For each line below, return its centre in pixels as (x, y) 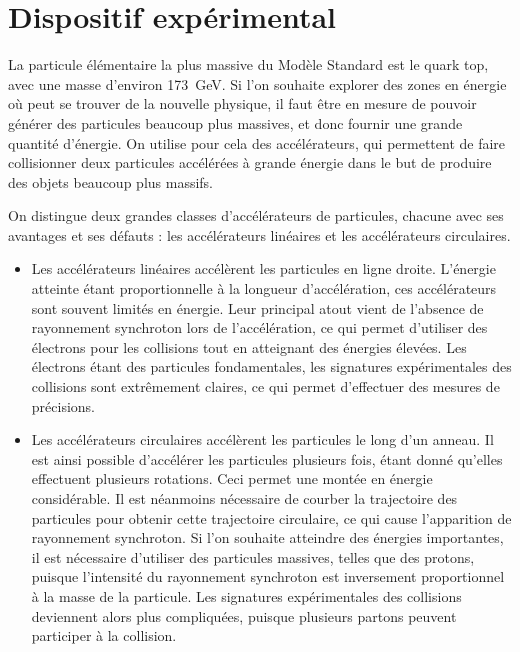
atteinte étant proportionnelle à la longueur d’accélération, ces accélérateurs (264, 288)
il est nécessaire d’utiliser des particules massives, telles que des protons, (253, 556)
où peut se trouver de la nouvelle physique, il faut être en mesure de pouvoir (242, 103)
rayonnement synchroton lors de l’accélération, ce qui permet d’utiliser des (259, 327)
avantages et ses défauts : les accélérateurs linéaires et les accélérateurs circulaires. (259, 234)
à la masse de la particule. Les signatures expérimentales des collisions (246, 595)
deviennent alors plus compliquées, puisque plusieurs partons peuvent (244, 615)
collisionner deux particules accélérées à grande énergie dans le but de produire (250, 162)
